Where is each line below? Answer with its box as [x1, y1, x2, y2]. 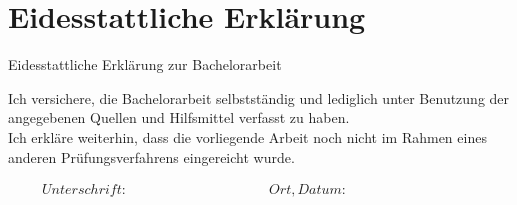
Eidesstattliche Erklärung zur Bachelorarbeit [8, 54, 282, 75]
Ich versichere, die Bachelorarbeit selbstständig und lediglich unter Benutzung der [8, 87, 510, 108]
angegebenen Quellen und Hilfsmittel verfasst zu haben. [8, 107, 350, 128]
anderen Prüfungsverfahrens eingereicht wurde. [8, 146, 295, 167]
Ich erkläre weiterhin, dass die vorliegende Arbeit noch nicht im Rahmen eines [8, 126, 487, 147]
